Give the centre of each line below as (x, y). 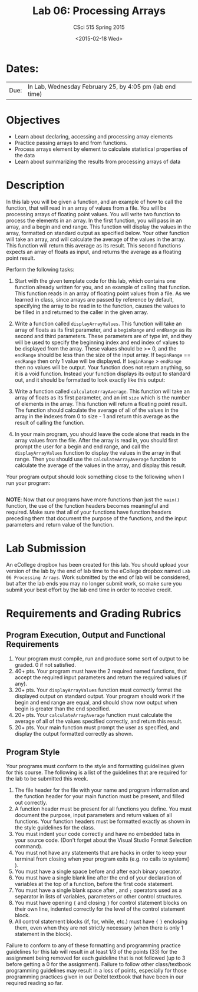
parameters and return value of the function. (60, 524)
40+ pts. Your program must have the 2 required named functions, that (101, 671)
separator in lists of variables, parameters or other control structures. (98, 897)
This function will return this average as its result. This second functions (94, 245)
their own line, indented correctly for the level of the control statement (100, 909)
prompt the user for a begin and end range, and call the (82, 447)
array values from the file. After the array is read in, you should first (96, 440)
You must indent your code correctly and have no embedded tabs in (97, 834)
